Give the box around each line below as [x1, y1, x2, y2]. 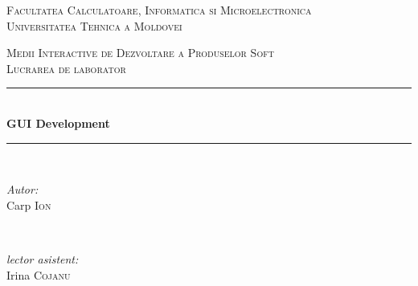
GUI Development [6, 114, 110, 131]
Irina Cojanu [6, 266, 71, 283]
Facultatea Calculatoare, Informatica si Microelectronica [6, 2, 312, 18]
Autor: [6, 181, 39, 198]
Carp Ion [6, 196, 51, 213]
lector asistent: [6, 250, 79, 267]
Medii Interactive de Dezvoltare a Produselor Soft [6, 44, 274, 61]
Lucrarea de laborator [6, 59, 126, 76]
